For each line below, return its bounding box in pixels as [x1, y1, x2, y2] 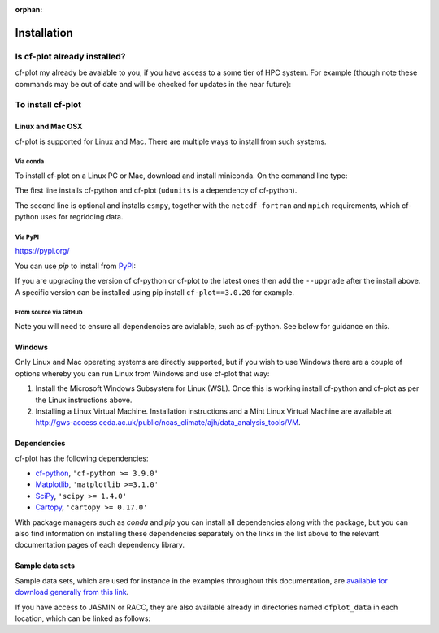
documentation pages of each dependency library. [15, 540, 185, 550]
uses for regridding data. [40, 212, 124, 222]
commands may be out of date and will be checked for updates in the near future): [15, 79, 292, 89]
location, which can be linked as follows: [15, 613, 150, 623]
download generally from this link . [15, 587, 129, 597]
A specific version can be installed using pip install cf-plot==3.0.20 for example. [15, 287, 295, 297]
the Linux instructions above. [35, 395, 133, 405]
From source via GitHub [15, 309, 83, 317]
